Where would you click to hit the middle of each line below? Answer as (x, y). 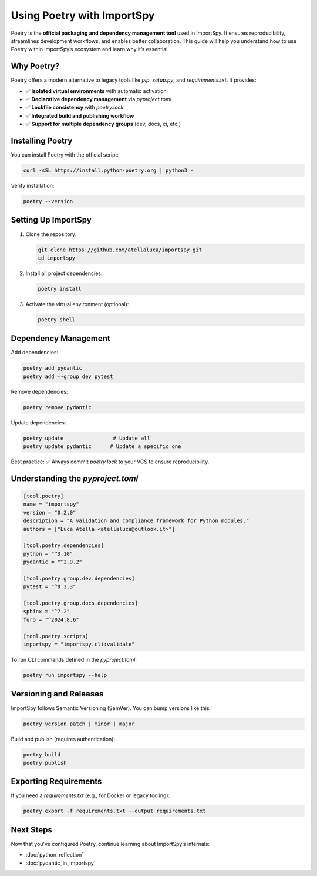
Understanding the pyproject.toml (75, 478)
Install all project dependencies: (64, 273)
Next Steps (31, 830)
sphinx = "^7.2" (47, 611)
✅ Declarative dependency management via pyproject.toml (99, 99)
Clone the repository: (51, 234)
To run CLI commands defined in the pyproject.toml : (74, 660)
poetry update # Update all (87, 438)
